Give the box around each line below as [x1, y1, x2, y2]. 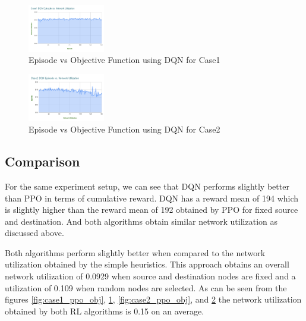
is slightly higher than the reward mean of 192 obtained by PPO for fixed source [5, 203, 298, 216]
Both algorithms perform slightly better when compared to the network [5, 246, 266, 259]
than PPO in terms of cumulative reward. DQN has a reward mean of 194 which [5, 191, 299, 204]
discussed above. [5, 226, 64, 239]
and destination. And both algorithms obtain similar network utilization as [5, 215, 277, 227]
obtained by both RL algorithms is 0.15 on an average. [5, 304, 204, 317]
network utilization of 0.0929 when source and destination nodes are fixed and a [5, 270, 296, 282]
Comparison [5, 152, 80, 171]
